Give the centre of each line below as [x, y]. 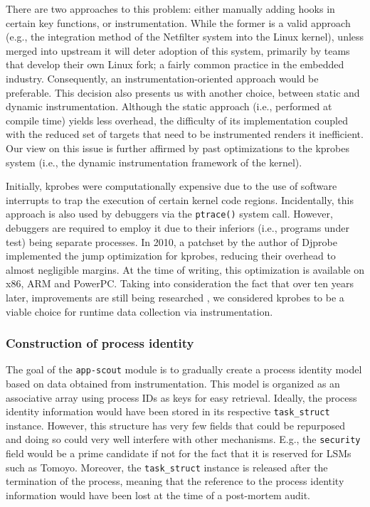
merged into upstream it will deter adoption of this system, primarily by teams [178, 50]
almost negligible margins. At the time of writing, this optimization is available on [185, 269]
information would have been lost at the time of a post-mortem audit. [158, 495]
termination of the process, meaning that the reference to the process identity [175, 481]
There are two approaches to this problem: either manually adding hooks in [170, 9]
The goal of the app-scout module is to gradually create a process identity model [184, 369]
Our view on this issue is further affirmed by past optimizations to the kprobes [178, 148]
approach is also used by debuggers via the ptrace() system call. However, [169, 214]
